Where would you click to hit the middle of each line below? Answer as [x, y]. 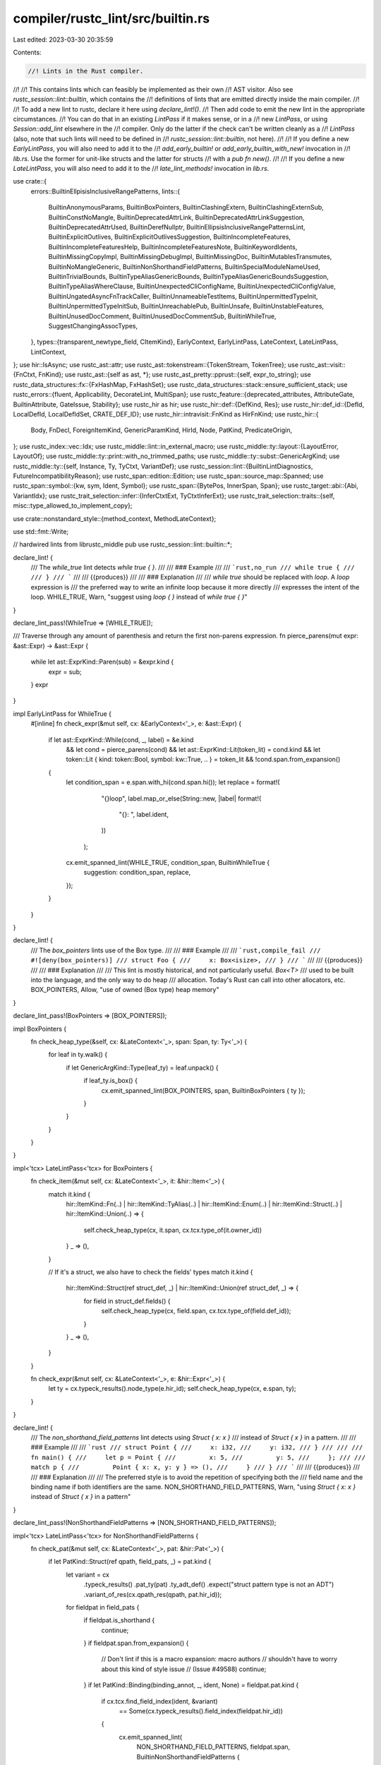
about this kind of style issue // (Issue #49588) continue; [184, 1669]
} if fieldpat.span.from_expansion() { [136, 1643]
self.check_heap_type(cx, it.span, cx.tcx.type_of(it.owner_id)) [173, 1230]
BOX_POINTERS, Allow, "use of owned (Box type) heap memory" [125, 990]
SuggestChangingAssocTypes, [93, 325]
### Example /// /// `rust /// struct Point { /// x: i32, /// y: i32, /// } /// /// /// [197, 1447]
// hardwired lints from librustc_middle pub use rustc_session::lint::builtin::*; [123, 544]
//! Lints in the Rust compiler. [86, 71]
